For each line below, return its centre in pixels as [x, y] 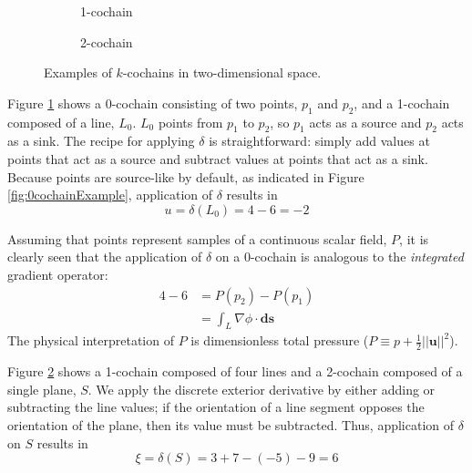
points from [190, 122]
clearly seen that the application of [105, 257]
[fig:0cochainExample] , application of [110, 195]
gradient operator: [58, 274]
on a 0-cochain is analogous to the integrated [339, 257]
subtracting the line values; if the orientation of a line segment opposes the [216, 407]
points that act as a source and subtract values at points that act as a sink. [218, 158]
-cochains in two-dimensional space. [222, 72]
